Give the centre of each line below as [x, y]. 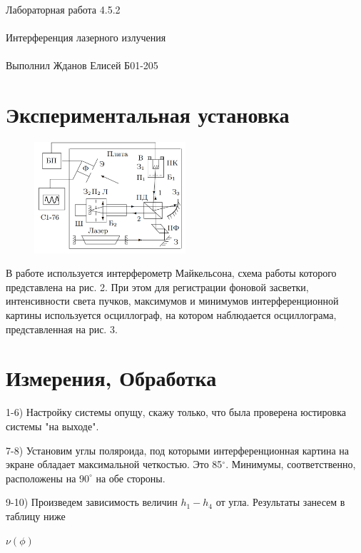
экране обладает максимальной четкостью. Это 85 [114, 464]
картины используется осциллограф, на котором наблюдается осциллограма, [171, 315]
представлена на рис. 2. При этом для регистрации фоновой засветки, [157, 286]
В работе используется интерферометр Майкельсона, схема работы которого [171, 273]
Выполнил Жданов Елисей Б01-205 [82, 65]
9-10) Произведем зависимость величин [92, 502]
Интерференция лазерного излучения [86, 37]
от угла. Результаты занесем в [280, 502]
